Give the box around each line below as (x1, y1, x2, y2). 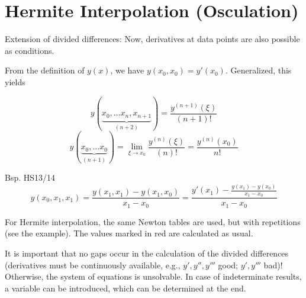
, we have (110, 64, 144, 76)
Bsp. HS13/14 (5, 171, 56, 184)
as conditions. (5, 44, 54, 56)
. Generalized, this (225, 64, 292, 76)
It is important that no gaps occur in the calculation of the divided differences (5, 247, 289, 259)
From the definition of (5, 64, 85, 76)
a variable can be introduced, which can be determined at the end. (5, 281, 246, 294)
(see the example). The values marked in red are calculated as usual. (5, 227, 253, 239)
